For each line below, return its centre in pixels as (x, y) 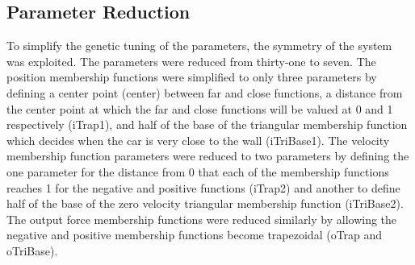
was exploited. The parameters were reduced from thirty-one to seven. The (191, 61)
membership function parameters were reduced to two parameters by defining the (208, 156)
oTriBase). (32, 250)
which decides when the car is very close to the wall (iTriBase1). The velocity (198, 140)
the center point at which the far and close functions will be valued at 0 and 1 (200, 108)
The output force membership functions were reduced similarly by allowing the (202, 219)
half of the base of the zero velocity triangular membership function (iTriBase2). (205, 203)
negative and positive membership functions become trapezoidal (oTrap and (195, 235)
